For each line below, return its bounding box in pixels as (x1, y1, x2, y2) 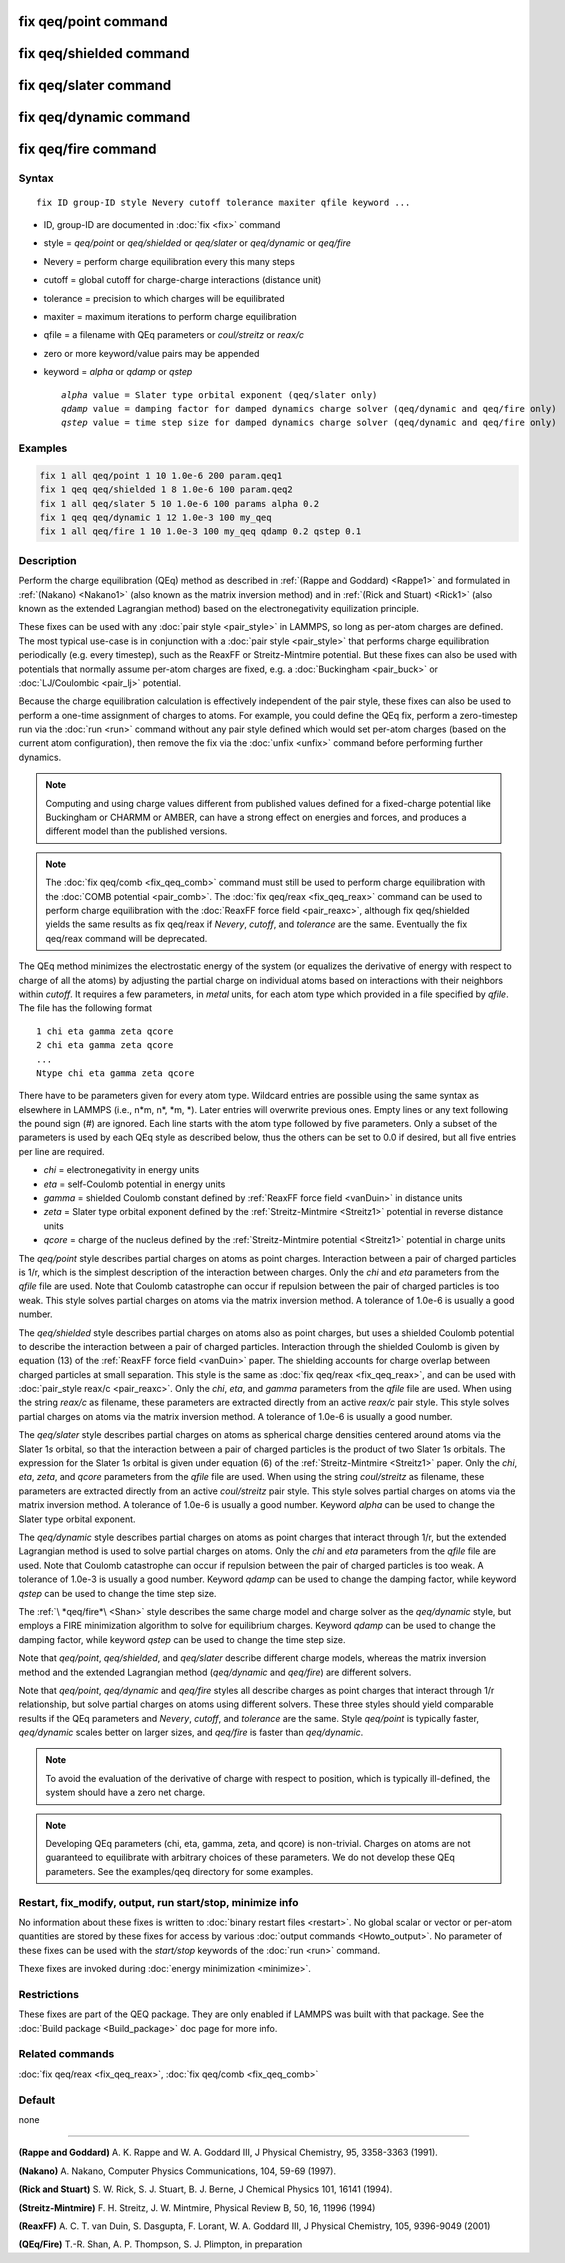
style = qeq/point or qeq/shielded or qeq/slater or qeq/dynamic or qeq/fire (43, 237, 352, 249)
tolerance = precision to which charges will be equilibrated (43, 292, 285, 304)
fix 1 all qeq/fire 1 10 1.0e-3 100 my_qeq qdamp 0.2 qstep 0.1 (39, 526, 362, 537)
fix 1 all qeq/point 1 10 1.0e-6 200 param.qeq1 (39, 470, 283, 481)
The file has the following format (18, 1002, 152, 1014)
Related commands (18, 2047, 115, 2061)
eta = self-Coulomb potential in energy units (43, 1178, 226, 1190)
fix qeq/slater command (18, 77, 172, 94)
